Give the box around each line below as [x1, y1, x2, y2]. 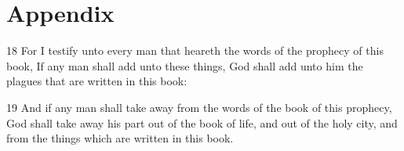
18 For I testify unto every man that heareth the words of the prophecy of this [6, 42, 384, 59]
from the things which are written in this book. [6, 130, 234, 146]
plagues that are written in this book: [6, 73, 187, 89]
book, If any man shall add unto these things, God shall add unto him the [6, 57, 363, 74]
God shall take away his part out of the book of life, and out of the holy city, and [6, 114, 398, 131]
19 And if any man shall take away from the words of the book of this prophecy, [6, 99, 392, 115]
